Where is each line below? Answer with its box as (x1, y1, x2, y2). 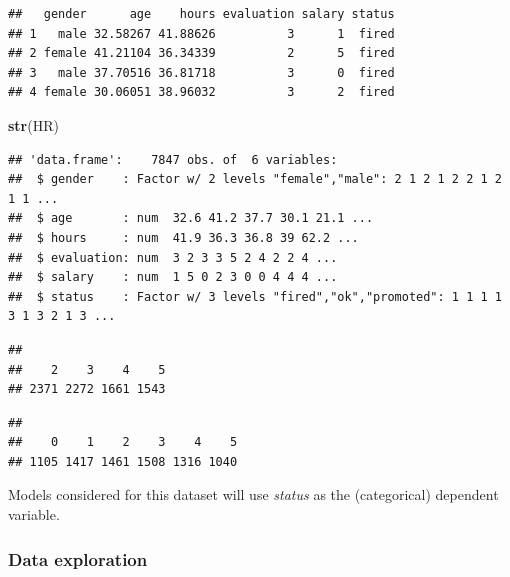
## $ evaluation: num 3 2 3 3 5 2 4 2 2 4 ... (8, 250, 338, 265)
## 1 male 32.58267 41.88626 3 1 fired (8, 26, 395, 41)
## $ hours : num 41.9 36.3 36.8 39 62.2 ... (8, 230, 359, 245)
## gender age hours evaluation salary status (8, 7, 395, 21)
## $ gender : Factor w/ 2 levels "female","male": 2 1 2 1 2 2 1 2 (8, 172, 502, 187)
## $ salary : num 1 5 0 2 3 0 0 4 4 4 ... (8, 270, 338, 285)
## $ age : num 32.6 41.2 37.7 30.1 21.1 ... (8, 211, 374, 226)
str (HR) (8, 114, 59, 135)
